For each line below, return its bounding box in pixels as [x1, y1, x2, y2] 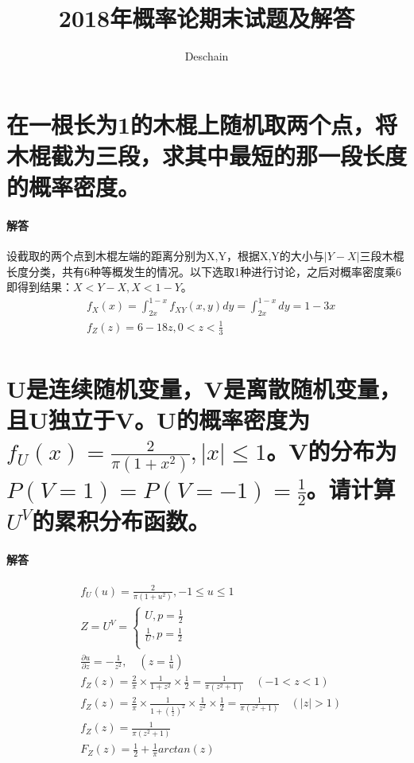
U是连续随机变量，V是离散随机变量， [6, 372, 402, 404]
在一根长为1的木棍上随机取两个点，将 [6, 107, 398, 140]
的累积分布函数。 [32, 504, 211, 537]
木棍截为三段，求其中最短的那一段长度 [6, 138, 408, 171]
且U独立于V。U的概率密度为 [6, 403, 310, 435]
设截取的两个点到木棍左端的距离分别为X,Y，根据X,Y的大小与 [6, 247, 324, 264]
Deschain [184, 48, 229, 64]
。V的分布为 [266, 434, 397, 467]
